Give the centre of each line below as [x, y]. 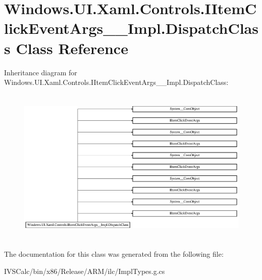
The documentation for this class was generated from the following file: [114, 254]
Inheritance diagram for [41, 72]
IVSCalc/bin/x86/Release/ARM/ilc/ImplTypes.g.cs [85, 271]
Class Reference [72, 48]
